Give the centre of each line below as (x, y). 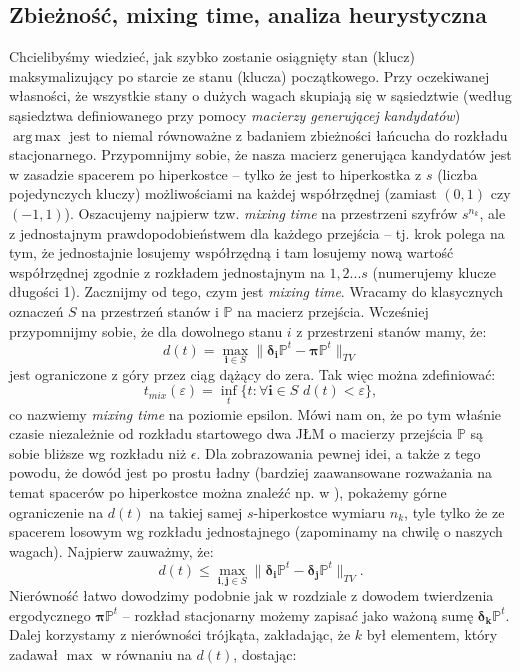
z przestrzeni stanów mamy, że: (391, 330)
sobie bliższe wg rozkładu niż (98, 452)
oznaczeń (36, 310)
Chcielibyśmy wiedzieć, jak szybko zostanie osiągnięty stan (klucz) (212, 56)
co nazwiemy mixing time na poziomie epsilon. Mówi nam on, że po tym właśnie (255, 413)
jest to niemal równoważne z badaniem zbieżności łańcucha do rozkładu (288, 134)
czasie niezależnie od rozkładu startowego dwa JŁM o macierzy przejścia (231, 433)
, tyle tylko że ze (454, 511)
